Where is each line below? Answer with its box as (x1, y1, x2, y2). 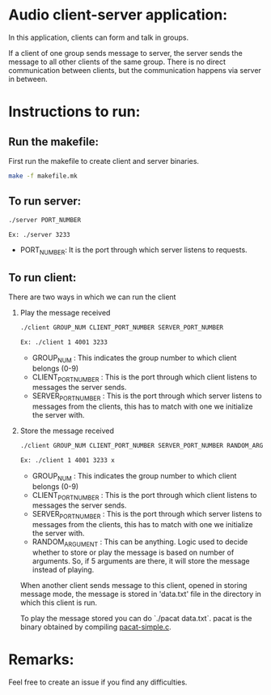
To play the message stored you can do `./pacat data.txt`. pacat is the (19, 614, 252, 624)
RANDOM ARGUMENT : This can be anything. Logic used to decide (32, 537, 248, 549)
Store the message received (19, 426, 115, 435)
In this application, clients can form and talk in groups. (8, 32, 189, 42)
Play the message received (19, 307, 111, 317)
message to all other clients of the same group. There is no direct (8, 57, 227, 66)
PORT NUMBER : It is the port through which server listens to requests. (19, 245, 248, 257)
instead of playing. (32, 565, 95, 575)
